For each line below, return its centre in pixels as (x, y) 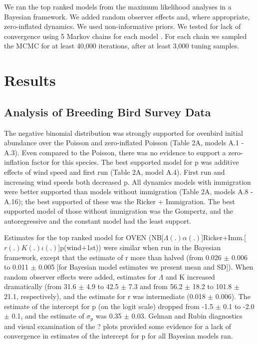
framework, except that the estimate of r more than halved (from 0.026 (113, 257)
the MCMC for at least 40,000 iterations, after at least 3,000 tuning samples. (122, 46)
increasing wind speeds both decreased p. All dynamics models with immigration (128, 181)
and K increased (190, 276)
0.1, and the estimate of (48, 316)
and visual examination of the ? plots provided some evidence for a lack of (118, 326)
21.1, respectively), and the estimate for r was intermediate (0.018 (105, 296)
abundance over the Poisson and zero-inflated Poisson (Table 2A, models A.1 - (124, 143)
